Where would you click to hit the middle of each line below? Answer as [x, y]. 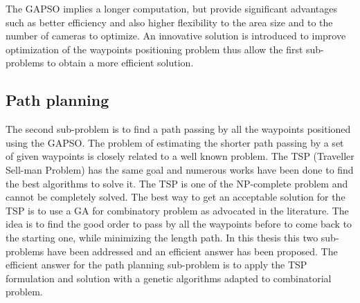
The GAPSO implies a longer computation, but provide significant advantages [171, 8]
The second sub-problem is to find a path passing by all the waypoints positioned [178, 129]
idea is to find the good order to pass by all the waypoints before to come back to [179, 224]
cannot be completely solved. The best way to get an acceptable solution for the [175, 197]
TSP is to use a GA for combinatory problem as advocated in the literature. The [177, 210]
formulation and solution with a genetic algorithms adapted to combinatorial [169, 278]
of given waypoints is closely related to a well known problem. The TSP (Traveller [180, 156]
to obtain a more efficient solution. [120, 63]
